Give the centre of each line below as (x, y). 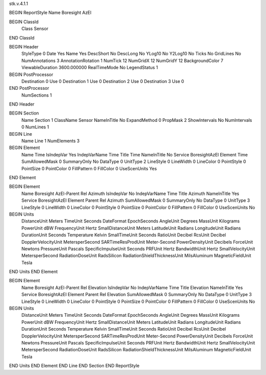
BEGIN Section (24, 113)
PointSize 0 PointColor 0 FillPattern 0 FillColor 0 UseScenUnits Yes (89, 168)
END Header (22, 104)
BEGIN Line (21, 134)
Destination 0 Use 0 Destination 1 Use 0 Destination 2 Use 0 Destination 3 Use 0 (103, 81)
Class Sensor (35, 29)
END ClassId (22, 37)
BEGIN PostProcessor (31, 75)
